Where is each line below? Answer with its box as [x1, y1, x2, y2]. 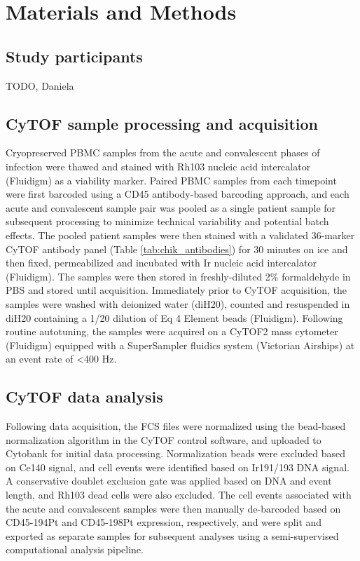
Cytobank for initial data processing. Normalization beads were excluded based [6, 446, 346, 461]
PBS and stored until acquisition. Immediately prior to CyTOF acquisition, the [6, 283, 347, 297]
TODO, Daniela [6, 78, 74, 93]
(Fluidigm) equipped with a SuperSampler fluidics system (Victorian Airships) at [6, 337, 355, 352]
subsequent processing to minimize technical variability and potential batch [6, 214, 329, 229]
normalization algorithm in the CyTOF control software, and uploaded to [6, 432, 321, 447]
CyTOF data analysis [6, 386, 163, 407]
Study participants [6, 45, 143, 67]
